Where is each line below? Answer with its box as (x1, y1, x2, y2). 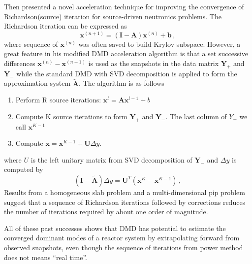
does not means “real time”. (4, 252, 87, 262)
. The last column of (165, 111, 227, 121)
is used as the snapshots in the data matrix (88, 58, 219, 68)
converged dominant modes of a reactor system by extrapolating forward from (4, 232, 240, 243)
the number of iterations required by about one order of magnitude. (4, 206, 208, 217)
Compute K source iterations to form (15, 111, 127, 121)
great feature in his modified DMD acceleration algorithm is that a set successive (4, 48, 249, 59)
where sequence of (4, 38, 58, 49)
